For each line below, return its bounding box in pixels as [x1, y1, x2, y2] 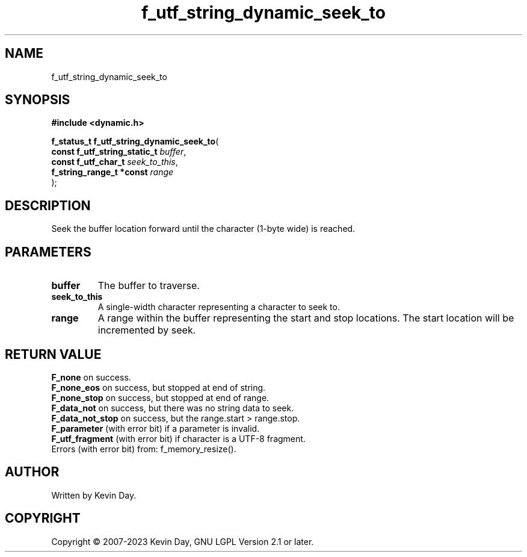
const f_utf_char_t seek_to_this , [51, 157, 178, 167]
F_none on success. [51, 372, 131, 382]
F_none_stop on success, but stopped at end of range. [51, 392, 270, 403]
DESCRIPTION [5, 198, 91, 213]
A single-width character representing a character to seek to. [97, 302, 340, 313]
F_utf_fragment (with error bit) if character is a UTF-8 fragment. [51, 433, 306, 444]
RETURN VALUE [5, 346, 102, 362]
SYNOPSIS [5, 92, 70, 108]
